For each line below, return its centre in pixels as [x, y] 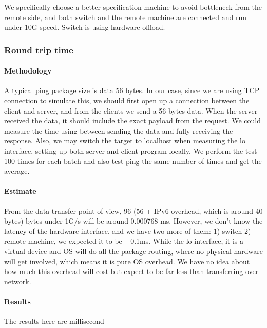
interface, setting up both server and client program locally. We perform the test [131, 150]
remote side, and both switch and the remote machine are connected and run [126, 17]
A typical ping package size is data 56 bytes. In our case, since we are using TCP [132, 90]
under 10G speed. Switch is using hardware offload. [85, 27]
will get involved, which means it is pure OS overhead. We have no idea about [127, 261]
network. [18, 281]
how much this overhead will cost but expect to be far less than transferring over [131, 271]
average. [17, 171]
